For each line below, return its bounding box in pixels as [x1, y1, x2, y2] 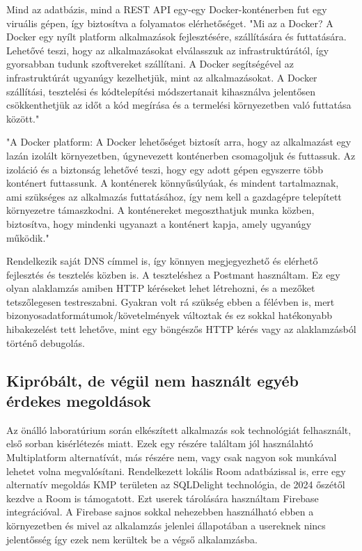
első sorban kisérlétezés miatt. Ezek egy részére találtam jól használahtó [6, 436, 313, 451]
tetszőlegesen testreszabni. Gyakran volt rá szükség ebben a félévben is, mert [6, 294, 335, 309]
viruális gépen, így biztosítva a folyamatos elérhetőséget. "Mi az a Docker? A [6, 15, 333, 30]
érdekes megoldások [6, 390, 151, 412]
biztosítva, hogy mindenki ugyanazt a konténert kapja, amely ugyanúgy [6, 216, 312, 231]
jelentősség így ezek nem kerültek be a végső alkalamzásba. [6, 531, 258, 546]
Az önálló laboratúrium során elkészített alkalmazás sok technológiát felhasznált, [6, 422, 352, 437]
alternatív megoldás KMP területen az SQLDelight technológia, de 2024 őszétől [6, 477, 345, 492]
